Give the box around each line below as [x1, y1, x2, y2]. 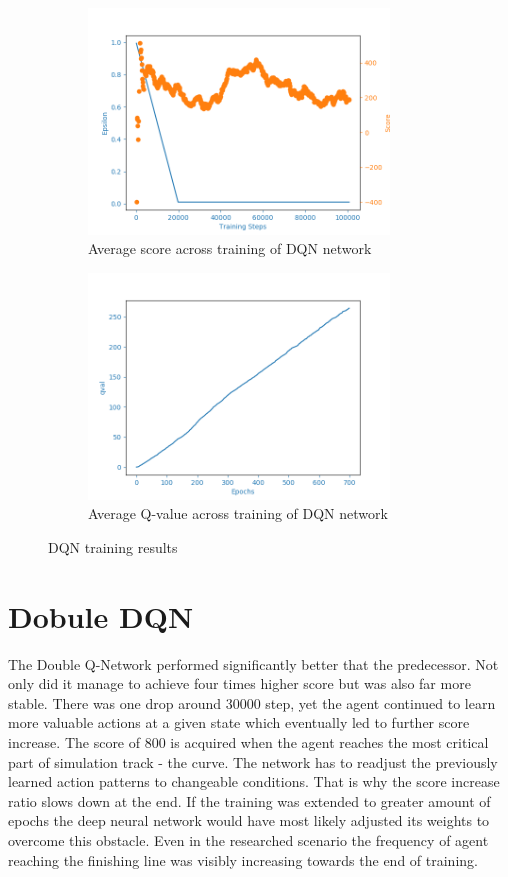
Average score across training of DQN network [88, 238, 372, 259]
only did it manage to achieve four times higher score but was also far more [8, 673, 471, 694]
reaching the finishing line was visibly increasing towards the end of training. [8, 849, 478, 870]
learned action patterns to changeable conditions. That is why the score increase [8, 771, 500, 792]
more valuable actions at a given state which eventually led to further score [8, 712, 470, 733]
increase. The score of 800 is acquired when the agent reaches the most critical [8, 732, 489, 752]
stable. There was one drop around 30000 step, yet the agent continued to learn [8, 692, 496, 713]
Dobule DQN [8, 595, 194, 636]
